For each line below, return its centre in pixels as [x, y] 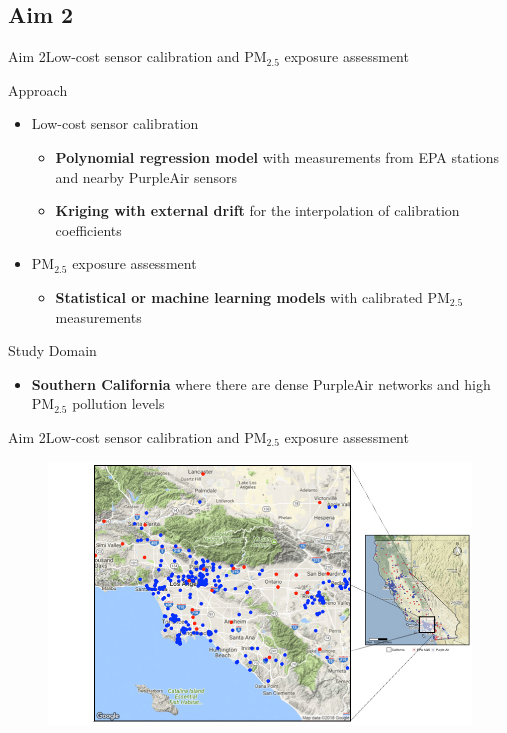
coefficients [88, 229]
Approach [38, 89]
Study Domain [52, 350]
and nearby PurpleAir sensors [146, 176]
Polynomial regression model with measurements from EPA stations [277, 156]
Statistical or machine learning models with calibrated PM [252, 296]
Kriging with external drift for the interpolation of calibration [257, 210]
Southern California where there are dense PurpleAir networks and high [261, 383]
